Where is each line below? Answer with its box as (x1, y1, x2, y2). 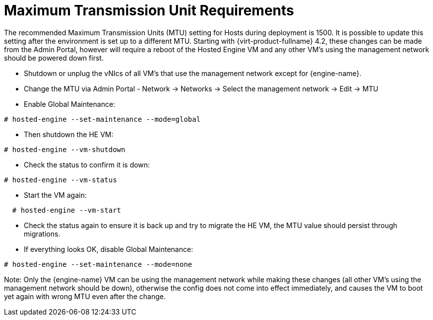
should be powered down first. (4, 53, 104, 62)
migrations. (24, 229, 61, 238)
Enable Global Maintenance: (24, 99, 116, 108)
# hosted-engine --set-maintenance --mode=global (4, 115, 201, 123)
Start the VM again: (24, 190, 87, 199)
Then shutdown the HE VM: (24, 130, 114, 139)
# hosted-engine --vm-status (4, 175, 117, 184)
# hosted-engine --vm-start (12, 206, 122, 214)
